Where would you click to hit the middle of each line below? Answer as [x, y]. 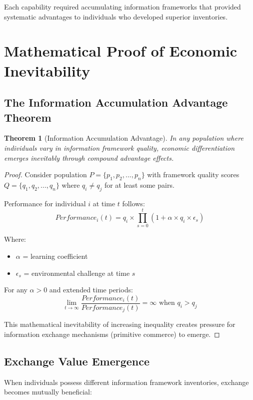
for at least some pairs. [139, 184]
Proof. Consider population [45, 174]
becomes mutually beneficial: [48, 392]
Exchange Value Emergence [77, 361]
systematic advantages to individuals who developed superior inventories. [116, 16]
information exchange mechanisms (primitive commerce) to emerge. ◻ [112, 334]
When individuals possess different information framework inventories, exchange [126, 382]
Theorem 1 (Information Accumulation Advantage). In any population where [124, 138]
